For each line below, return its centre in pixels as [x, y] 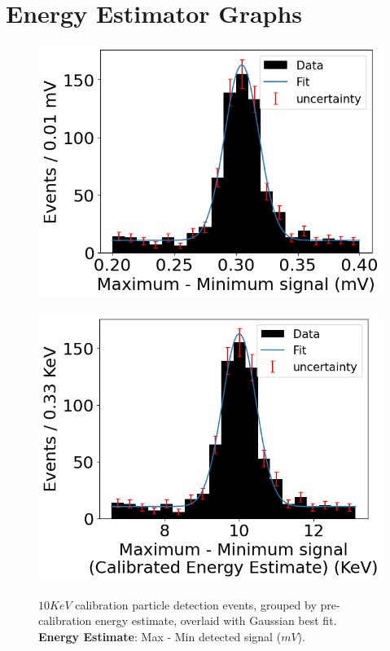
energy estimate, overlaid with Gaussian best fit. [216, 620]
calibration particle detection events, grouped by [196, 604]
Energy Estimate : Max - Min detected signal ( [160, 637]
